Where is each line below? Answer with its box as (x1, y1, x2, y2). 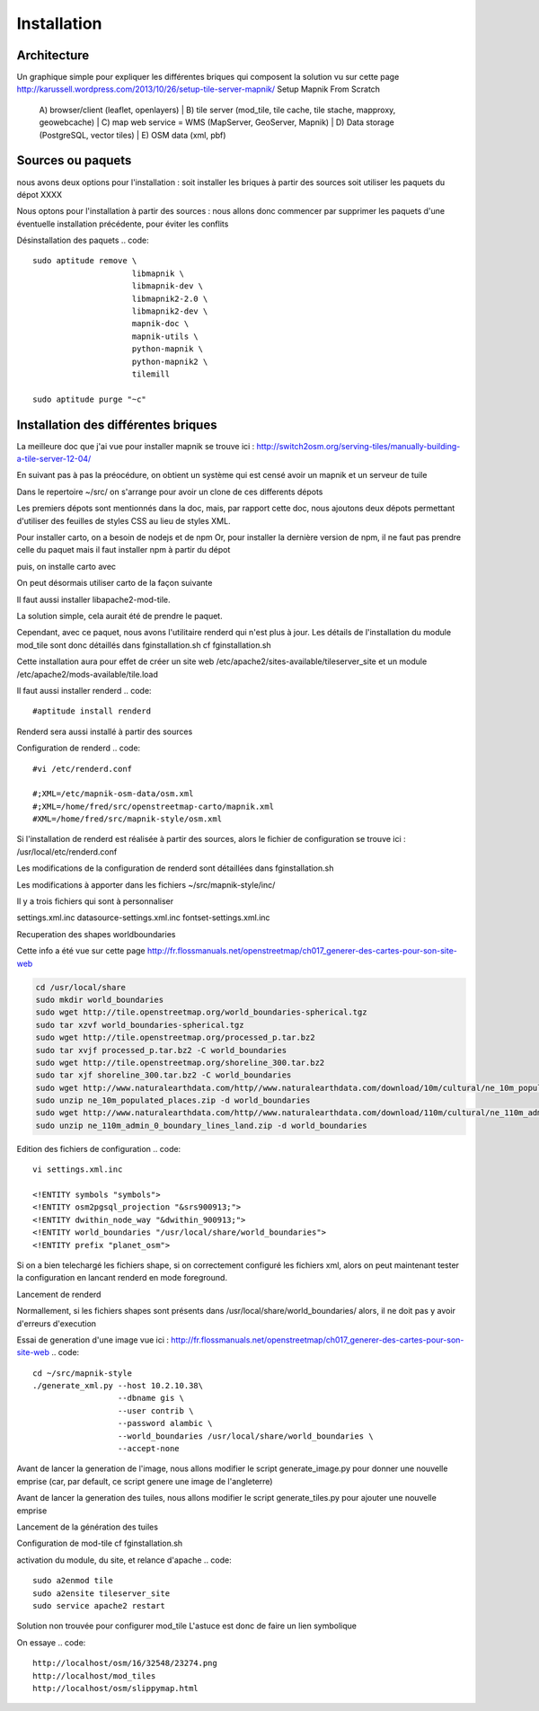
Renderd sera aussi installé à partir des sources (16, 726, 193, 737)
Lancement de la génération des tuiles (16, 1521, 159, 1532)
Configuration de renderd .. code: (16, 742, 141, 754)
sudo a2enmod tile (32, 1575, 114, 1586)
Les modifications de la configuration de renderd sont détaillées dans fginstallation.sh (16, 863, 334, 873)
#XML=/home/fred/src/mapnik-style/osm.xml (32, 814, 223, 824)
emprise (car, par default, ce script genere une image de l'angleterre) (16, 1476, 273, 1486)
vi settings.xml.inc (32, 1165, 123, 1175)
